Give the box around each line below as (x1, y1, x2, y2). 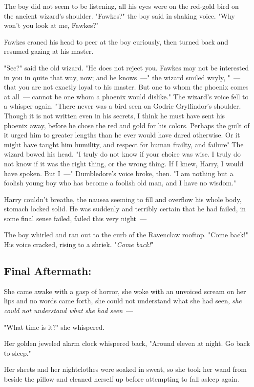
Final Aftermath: (4, 263, 92, 278)
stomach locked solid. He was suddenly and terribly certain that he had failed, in (4, 204, 246, 214)
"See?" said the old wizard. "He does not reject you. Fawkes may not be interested (4, 62, 249, 72)
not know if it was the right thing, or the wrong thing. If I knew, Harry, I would (4, 158, 244, 168)
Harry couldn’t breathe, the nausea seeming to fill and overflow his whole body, (4, 194, 242, 204)
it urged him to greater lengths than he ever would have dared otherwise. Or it (4, 130, 240, 140)
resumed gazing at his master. (4, 46, 94, 56)
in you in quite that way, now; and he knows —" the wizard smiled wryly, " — (4, 72, 240, 82)
